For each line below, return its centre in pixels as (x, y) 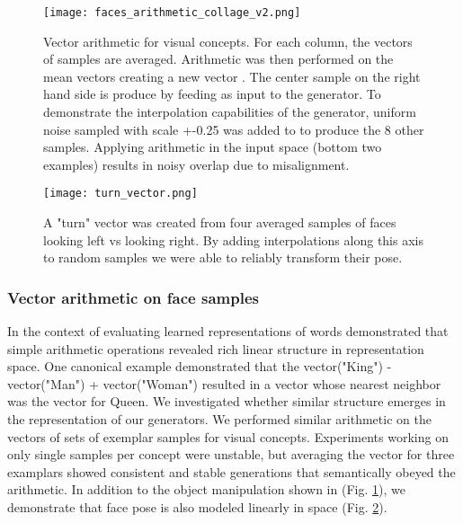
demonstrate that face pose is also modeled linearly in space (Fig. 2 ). (197, 507)
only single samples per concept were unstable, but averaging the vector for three (231, 454)
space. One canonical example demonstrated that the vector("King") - (200, 366)
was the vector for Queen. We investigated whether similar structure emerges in (227, 401)
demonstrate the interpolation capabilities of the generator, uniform (230, 112)
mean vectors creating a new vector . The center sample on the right (232, 76)
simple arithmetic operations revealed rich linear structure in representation (216, 348)
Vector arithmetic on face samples (133, 297)
